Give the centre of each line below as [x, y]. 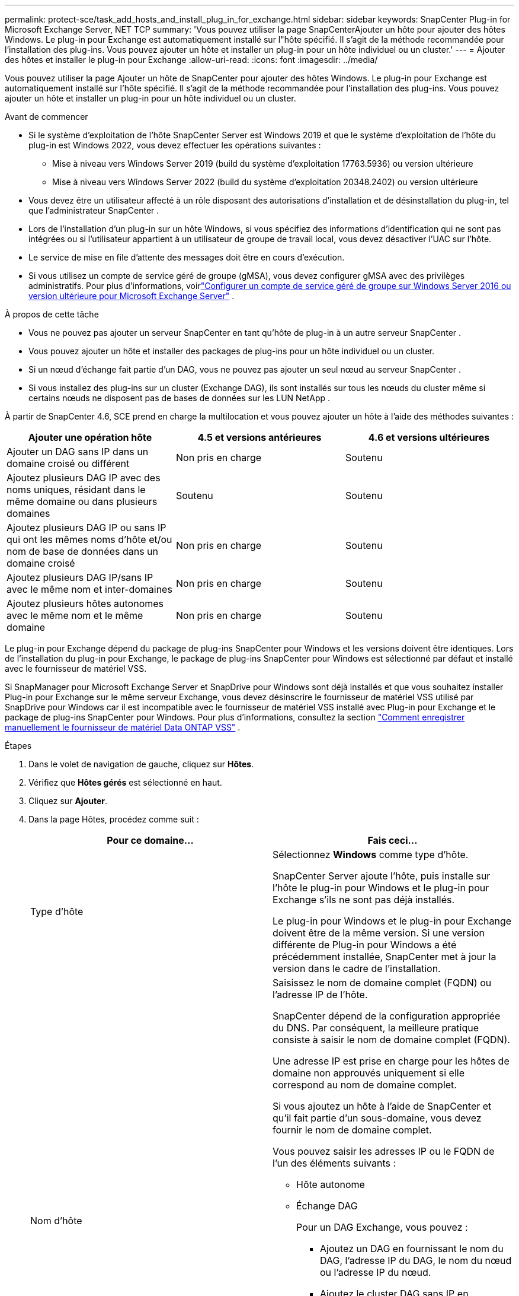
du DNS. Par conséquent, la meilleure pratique [376, 1028]
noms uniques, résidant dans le [76, 490]
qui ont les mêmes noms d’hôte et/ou [89, 539]
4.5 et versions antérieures [259, 437]
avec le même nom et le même [75, 615]
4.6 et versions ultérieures [429, 437]
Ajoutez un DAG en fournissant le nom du [412, 1249]
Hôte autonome [331, 1184]
